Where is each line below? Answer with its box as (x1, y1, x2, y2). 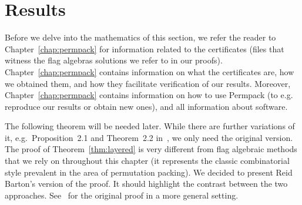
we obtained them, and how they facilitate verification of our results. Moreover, (5, 77, 291, 89)
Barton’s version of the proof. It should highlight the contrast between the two (5, 177, 288, 190)
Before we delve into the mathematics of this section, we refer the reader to (5, 31, 276, 43)
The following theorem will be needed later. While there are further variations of (5, 120, 295, 132)
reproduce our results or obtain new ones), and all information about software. (5, 100, 288, 112)
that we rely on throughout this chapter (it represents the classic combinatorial (5, 154, 290, 167)
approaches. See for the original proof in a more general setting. (5, 189, 239, 201)
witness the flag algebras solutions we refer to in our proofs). (5, 54, 223, 66)
